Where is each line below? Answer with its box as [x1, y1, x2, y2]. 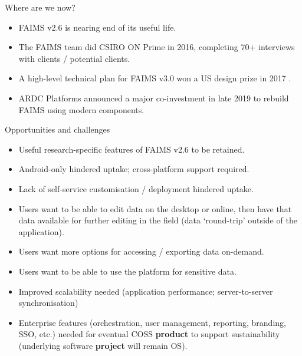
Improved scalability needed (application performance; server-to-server [18, 285, 273, 297]
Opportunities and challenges [5, 123, 110, 136]
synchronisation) [18, 296, 78, 309]
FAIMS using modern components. [18, 103, 145, 116]
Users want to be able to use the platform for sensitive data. [18, 265, 237, 277]
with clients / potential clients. [18, 52, 130, 64]
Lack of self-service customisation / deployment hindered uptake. [18, 182, 254, 195]
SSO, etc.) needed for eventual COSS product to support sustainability [18, 328, 280, 340]
